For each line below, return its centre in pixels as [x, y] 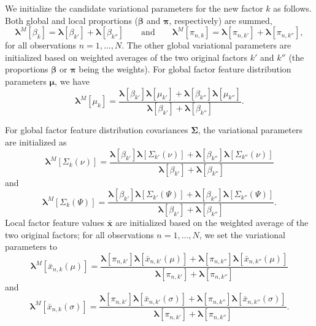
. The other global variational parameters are [206, 45]
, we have [72, 81]
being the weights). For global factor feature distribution [185, 69]
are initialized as [36, 142]
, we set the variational [242, 234]
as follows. [292, 8]
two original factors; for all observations [79, 234]
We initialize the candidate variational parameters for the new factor [134, 8]
